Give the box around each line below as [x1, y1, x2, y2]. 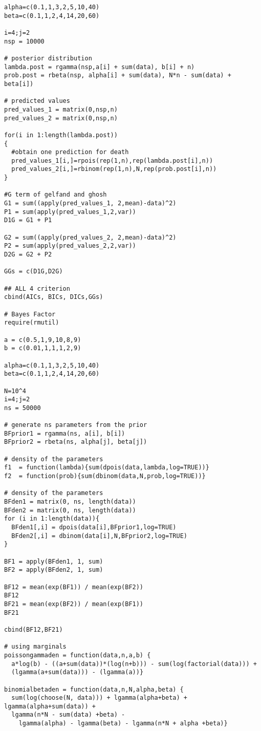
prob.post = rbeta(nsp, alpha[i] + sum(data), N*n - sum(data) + [4, 72, 231, 79]
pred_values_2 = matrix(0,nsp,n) [4, 114, 118, 122]
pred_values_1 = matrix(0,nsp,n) [4, 105, 118, 113]
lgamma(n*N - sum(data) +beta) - [11, 711, 125, 719]
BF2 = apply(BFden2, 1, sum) [4, 566, 103, 574]
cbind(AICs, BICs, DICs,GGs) [4, 293, 103, 301]
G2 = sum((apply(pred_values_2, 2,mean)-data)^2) [4, 233, 177, 241]
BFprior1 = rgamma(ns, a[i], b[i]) [4, 429, 125, 437]
